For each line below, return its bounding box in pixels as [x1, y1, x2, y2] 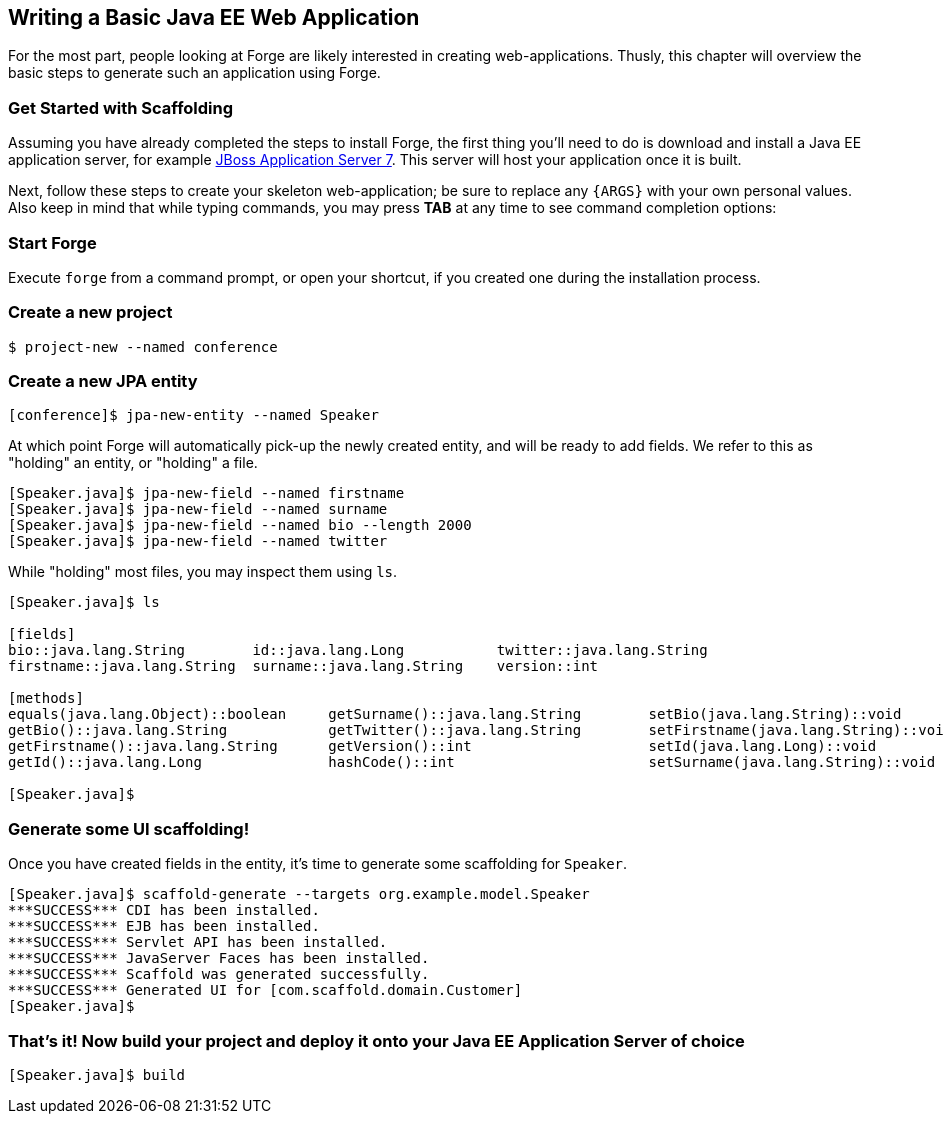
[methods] [8, 690, 84, 707]
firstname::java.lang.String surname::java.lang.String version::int [8, 658, 599, 675]
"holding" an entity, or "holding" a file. [8, 454, 258, 472]
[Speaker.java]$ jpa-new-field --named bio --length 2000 [8, 517, 472, 534]
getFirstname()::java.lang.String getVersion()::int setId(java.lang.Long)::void [8, 738, 877, 755]
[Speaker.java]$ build [8, 1066, 186, 1083]
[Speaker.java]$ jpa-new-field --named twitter [8, 533, 388, 550]
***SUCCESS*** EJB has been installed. [8, 918, 320, 935]
